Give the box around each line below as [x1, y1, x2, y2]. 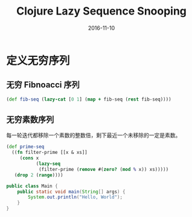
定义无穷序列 [6, 53, 71, 67]
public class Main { [6, 183, 59, 189]
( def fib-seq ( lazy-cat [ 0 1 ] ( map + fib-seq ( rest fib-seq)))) [6, 96, 171, 102]
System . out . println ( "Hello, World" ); [28, 194, 123, 201]
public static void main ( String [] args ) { [17, 189, 126, 195]
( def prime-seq [6, 144, 45, 150]
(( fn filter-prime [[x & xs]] [11, 150, 88, 156]
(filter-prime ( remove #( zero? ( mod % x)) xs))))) [38, 166, 169, 172]
